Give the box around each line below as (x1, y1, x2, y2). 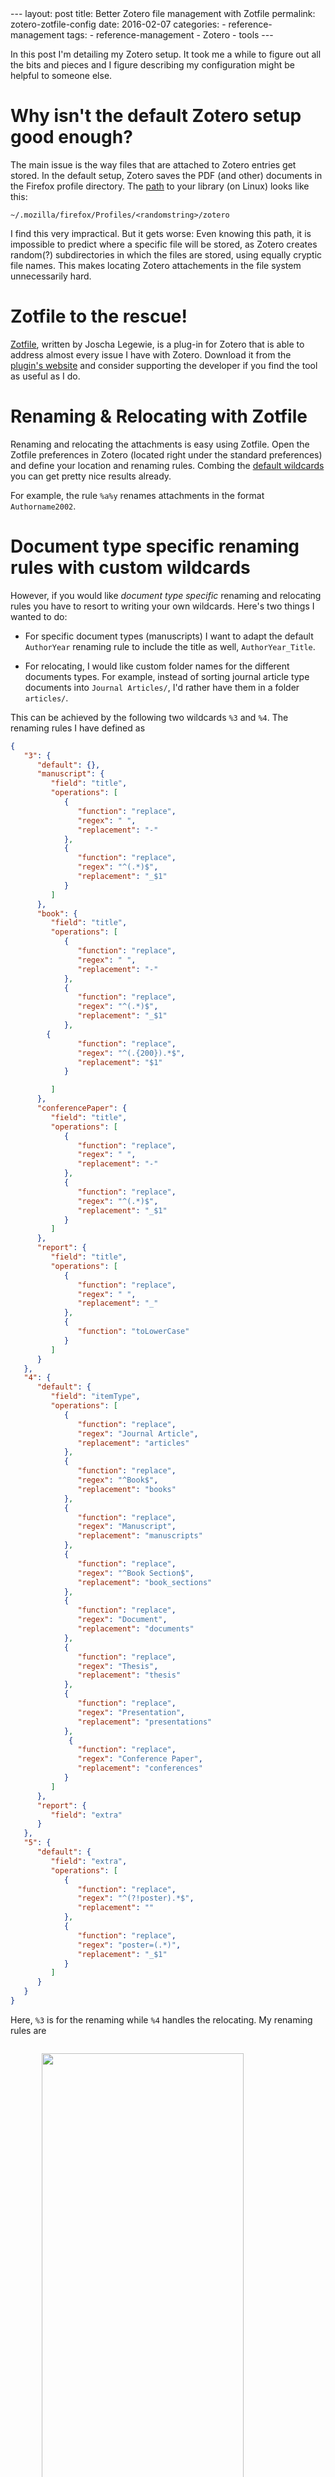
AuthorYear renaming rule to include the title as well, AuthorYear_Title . (24, 640, 316, 652)
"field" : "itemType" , (50, 1392, 141, 1402)
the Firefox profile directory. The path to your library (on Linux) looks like (10, 180, 310, 192)
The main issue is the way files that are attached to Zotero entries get (10, 158, 297, 171)
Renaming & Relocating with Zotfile (10, 405, 308, 428)
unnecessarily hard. (10, 270, 92, 282)
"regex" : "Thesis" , (77, 1661, 159, 1671)
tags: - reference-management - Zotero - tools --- (66, 29, 274, 41)
